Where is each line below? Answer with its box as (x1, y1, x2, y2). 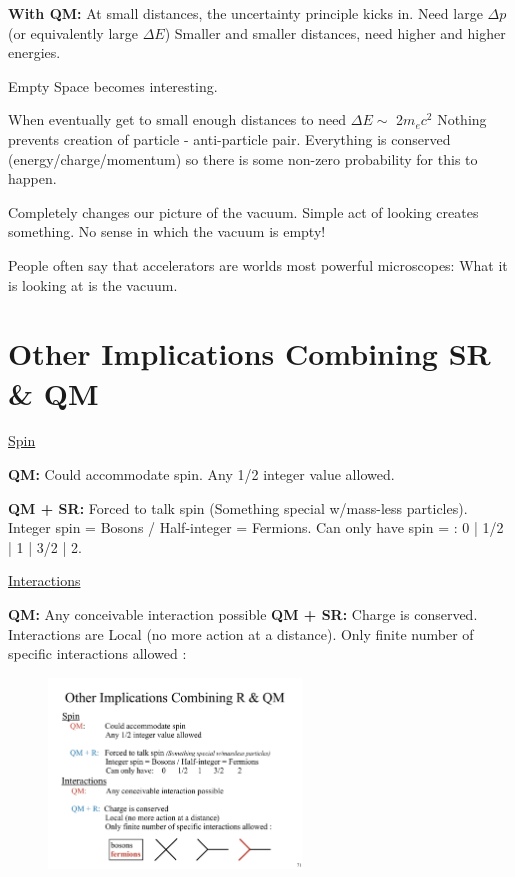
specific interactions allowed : (8, 643, 187, 664)
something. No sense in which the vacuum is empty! (8, 221, 326, 242)
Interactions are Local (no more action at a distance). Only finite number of (8, 623, 474, 644)
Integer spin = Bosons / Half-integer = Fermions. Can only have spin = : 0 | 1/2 (8, 517, 504, 538)
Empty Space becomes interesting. (8, 75, 218, 96)
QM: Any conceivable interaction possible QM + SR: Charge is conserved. (8, 604, 478, 624)
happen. (8, 168, 57, 189)
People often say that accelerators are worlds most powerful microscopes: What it (8, 254, 508, 275)
